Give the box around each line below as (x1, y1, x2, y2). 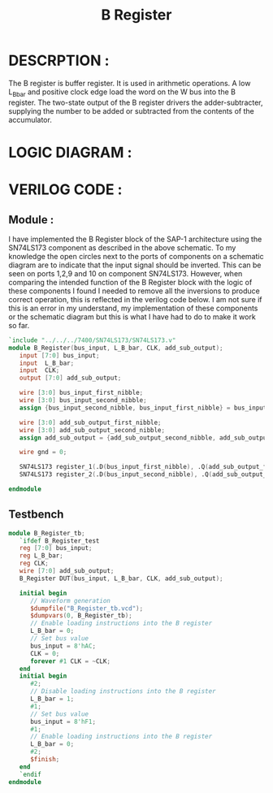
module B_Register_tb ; (8, 529, 85, 537)
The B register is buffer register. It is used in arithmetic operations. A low (8, 78, 251, 88)
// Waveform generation (29, 596, 111, 604)
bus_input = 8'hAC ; (29, 642, 96, 650)
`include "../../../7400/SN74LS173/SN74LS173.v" (8, 336, 176, 344)
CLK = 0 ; (29, 649, 60, 657)
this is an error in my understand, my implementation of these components (8, 303, 258, 313)
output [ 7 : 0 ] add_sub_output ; (19, 374, 122, 383)
